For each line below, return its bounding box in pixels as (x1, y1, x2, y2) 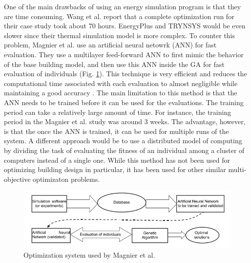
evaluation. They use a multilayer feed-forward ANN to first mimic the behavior (4, 49, 244, 59)
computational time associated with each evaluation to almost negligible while (4, 78, 238, 88)
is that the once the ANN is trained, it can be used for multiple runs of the (4, 126, 229, 136)
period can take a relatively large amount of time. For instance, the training (4, 107, 231, 117)
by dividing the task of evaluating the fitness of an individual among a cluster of (4, 145, 245, 155)
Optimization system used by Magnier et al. (23, 249, 155, 260)
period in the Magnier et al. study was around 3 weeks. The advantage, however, (4, 116, 246, 127)
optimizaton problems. (33, 174, 100, 184)
